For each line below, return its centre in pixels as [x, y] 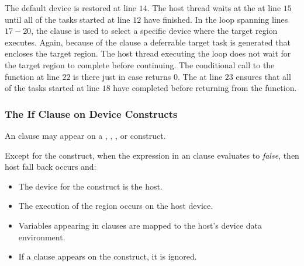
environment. [42, 237]
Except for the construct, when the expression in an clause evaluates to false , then [152, 155]
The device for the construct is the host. [90, 186]
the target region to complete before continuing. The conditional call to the [140, 64]
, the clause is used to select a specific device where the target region [154, 31]
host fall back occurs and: [51, 167]
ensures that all [263, 76]
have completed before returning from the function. [205, 88]
